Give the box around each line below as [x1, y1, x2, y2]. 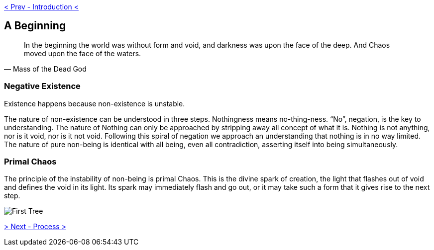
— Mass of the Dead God [4, 64, 87, 73]
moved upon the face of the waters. [24, 49, 141, 58]
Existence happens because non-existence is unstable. [4, 99, 185, 108]
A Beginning [4, 19, 66, 32]
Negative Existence [4, 81, 81, 91]
